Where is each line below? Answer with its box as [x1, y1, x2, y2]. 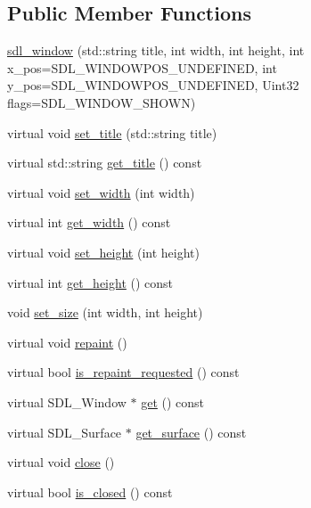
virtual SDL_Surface [7, 422, 122, 441]
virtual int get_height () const [7, 273, 174, 291]
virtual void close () [7, 453, 115, 471]
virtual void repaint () [7, 332, 127, 351]
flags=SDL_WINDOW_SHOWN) [7, 93, 196, 111]
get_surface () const [135, 422, 247, 441]
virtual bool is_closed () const [7, 482, 173, 501]
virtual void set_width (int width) [7, 183, 195, 201]
